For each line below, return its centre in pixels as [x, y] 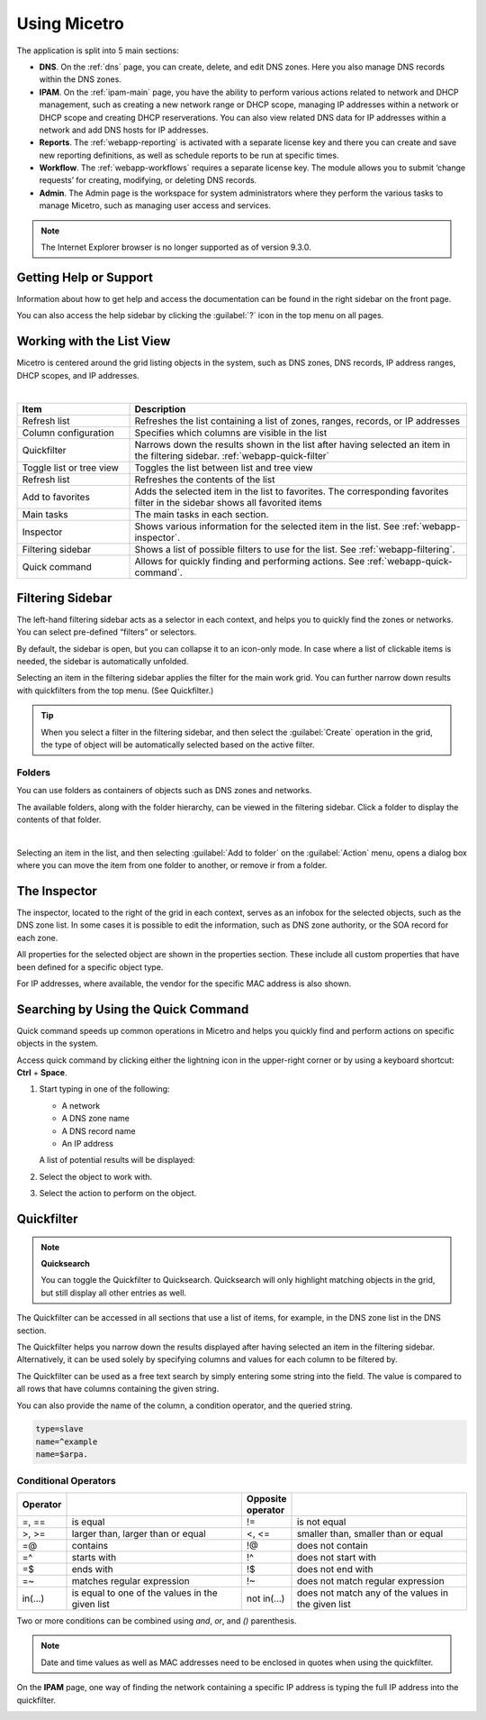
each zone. [37, 938]
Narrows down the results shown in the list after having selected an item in [292, 444]
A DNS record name [99, 1130]
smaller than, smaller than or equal [370, 1534]
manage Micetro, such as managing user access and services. [155, 206]
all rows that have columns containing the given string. [118, 1389]
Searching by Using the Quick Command [133, 1009]
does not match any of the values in [373, 1593]
